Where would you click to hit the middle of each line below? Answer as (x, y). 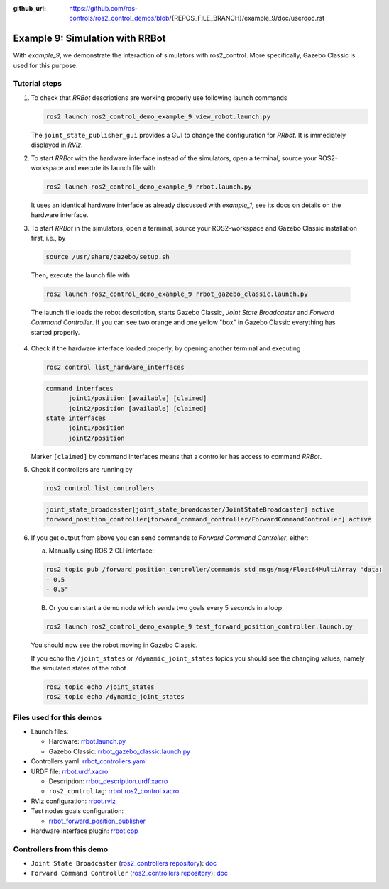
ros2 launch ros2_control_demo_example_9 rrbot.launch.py (149, 187)
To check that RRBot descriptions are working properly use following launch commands (159, 98)
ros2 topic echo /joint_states (100, 687)
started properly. (55, 332)
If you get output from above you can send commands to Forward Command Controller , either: (170, 538)
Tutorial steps (37, 84)
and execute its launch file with (110, 167)
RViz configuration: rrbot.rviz (73, 801)
